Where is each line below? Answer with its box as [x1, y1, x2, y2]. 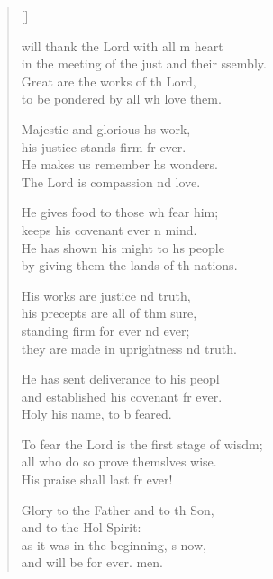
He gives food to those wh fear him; [21, 203, 219, 222]
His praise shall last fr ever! [21, 470, 173, 489]
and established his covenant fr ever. [21, 386, 223, 405]
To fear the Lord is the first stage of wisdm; [21, 434, 263, 453]
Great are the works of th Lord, [21, 71, 196, 90]
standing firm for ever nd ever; [21, 321, 190, 339]
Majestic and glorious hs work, [21, 119, 191, 138]
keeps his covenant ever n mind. [21, 220, 197, 239]
